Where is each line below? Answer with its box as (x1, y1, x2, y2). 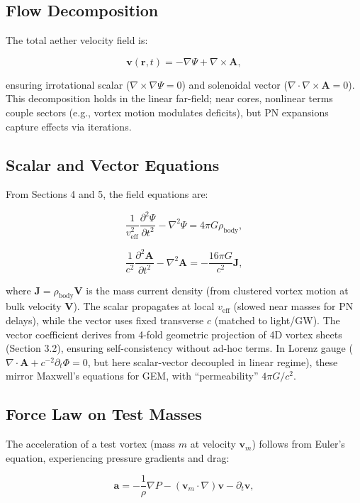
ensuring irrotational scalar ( (6, 77, 130, 92)
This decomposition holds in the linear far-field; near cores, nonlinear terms (6, 91, 333, 106)
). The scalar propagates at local (73, 299, 215, 314)
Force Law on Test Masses (6, 403, 202, 425)
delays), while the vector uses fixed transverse (6, 312, 204, 327)
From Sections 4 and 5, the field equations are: (6, 187, 208, 201)
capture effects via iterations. (6, 118, 132, 133)
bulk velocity (6, 299, 62, 314)
